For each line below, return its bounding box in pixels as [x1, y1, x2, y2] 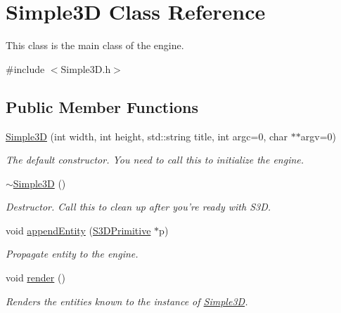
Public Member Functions [6, 95, 198, 117]
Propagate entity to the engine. [6, 246, 139, 261]
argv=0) [300, 128, 336, 143]
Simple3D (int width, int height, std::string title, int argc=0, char [6, 128, 288, 143]
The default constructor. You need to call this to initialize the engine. [6, 152, 304, 167]
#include [6, 61, 45, 76]
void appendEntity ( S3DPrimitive [6, 222, 151, 237]
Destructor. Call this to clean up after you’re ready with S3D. [6, 199, 271, 214]
